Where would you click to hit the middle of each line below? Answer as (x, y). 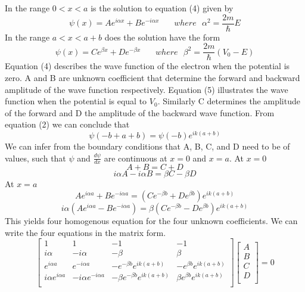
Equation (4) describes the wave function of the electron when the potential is (147, 66)
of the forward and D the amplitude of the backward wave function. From (140, 112)
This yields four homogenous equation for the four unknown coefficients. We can (151, 220)
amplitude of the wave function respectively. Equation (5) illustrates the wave (147, 89)
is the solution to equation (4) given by (162, 8)
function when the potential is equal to (76, 101)
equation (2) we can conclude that (67, 124)
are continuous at (136, 158)
